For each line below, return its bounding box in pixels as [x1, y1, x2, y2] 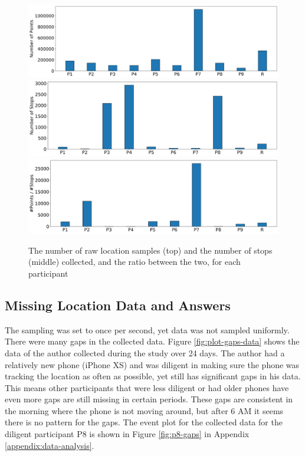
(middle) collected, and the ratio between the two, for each [28, 255, 241, 268]
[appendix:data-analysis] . [5, 439, 94, 451]
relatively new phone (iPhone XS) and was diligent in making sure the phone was [5, 358, 300, 370]
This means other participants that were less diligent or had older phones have [5, 381, 289, 393]
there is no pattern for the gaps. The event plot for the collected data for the [5, 416, 283, 428]
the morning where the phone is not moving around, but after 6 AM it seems [5, 404, 284, 416]
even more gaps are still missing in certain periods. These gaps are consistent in [5, 393, 293, 405]
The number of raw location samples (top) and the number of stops [28, 244, 273, 256]
